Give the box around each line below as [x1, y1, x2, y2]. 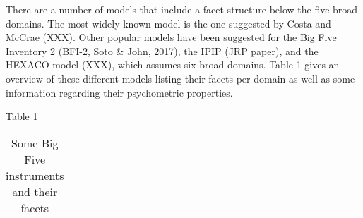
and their [12, 183, 58, 200]
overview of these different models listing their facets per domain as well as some [6, 71, 355, 85]
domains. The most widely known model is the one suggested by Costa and [6, 16, 331, 30]
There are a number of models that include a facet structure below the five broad [6, 2, 358, 16]
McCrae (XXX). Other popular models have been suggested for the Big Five [6, 30, 337, 44]
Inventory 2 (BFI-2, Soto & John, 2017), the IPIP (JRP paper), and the [6, 43, 319, 58]
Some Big [11, 134, 59, 151]
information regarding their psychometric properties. [6, 85, 233, 99]
